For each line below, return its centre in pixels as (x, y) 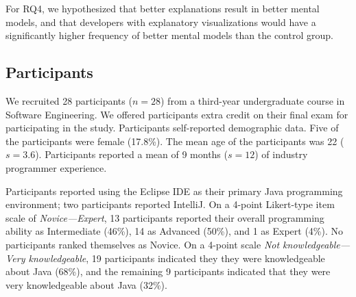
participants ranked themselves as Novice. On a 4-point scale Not (143, 244)
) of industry (281, 154)
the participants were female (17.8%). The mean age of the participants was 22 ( (175, 141)
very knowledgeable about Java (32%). (86, 284)
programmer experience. (56, 167)
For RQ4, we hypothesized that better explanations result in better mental (163, 8)
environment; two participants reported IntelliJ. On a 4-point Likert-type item (170, 204)
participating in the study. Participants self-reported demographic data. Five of (172, 128)
